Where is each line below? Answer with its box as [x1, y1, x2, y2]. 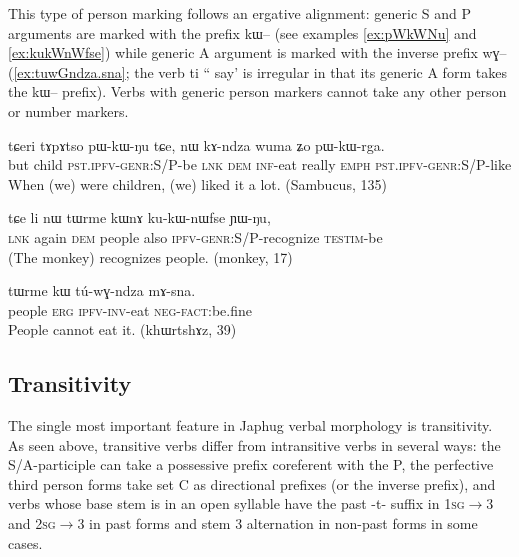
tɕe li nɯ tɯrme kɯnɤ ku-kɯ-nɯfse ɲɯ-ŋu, [8, 207, 271, 228]
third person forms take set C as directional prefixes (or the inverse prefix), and [8, 473, 496, 494]
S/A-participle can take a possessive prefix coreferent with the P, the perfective [8, 454, 494, 475]
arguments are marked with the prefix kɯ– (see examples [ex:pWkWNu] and [8, 22, 477, 43]
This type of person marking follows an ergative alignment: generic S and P [8, 3, 471, 23]
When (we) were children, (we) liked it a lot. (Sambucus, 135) [8, 173, 387, 194]
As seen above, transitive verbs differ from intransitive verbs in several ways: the [8, 434, 501, 455]
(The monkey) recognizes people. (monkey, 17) [8, 246, 293, 267]
